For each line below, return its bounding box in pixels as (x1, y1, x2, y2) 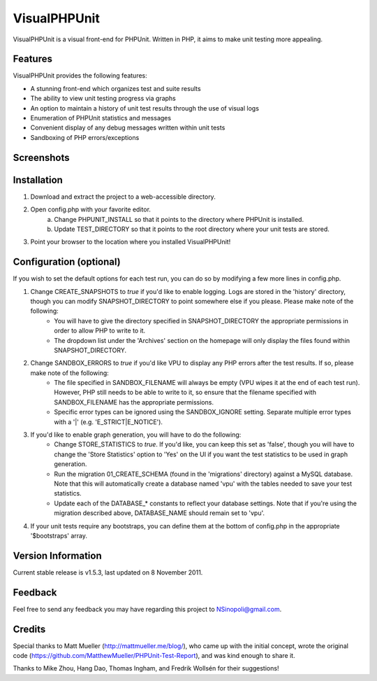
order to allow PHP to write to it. (54, 326, 146, 335)
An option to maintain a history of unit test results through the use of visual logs (30, 104, 260, 112)
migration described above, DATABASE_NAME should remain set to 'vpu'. (54, 509, 265, 517)
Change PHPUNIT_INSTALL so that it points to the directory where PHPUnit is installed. (54, 215, 304, 223)
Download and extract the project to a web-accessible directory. (30, 192, 216, 201)
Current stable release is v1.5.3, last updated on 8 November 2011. (13, 568, 203, 577)
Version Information (13, 549, 102, 561)
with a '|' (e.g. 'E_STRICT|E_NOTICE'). (54, 417, 163, 426)
